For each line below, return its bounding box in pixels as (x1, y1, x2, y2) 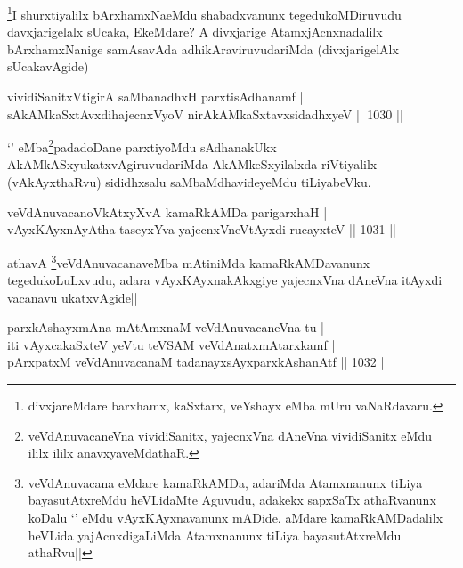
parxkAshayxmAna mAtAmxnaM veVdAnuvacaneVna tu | (7, 318, 324, 337)
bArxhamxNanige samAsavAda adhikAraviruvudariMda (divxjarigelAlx (7, 39, 399, 58)
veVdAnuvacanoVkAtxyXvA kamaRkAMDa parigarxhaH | (7, 202, 328, 221)
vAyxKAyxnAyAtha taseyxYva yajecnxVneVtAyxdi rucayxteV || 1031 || (7, 220, 396, 239)
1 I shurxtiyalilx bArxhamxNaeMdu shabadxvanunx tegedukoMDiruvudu (7, 3, 402, 23)
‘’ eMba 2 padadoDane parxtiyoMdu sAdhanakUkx (7, 135, 277, 156)
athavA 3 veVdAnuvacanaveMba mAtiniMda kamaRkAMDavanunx (7, 250, 370, 272)
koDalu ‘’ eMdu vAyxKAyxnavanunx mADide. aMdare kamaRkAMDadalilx (28, 508, 443, 527)
